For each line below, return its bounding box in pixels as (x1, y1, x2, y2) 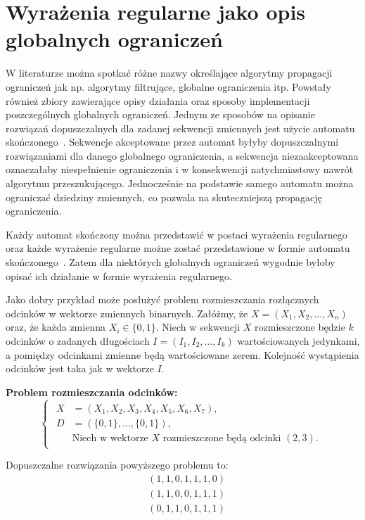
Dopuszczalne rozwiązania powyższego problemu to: (6, 457, 229, 471)
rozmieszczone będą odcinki (162, 433, 281, 443)
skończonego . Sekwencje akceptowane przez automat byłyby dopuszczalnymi (6, 134, 339, 149)
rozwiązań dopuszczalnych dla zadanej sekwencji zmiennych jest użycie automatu (6, 120, 355, 135)
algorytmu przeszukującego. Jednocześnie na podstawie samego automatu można (6, 176, 354, 191)
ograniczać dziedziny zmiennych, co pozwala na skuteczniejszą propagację (6, 189, 322, 204)
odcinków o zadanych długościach (6, 334, 150, 348)
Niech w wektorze (72, 433, 148, 443)
